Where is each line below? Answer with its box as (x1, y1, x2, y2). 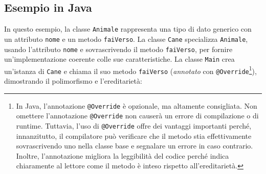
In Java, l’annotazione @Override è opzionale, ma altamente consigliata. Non (16, 100, 257, 111)
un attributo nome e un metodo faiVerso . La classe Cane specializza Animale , (4, 33, 248, 44)
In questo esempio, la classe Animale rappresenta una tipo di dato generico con (4, 23, 252, 34)
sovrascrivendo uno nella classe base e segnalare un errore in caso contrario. (16, 140, 253, 151)
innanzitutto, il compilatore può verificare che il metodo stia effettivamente (16, 130, 252, 141)
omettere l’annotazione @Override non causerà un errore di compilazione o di (16, 110, 259, 121)
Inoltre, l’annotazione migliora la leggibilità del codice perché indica (16, 150, 229, 161)
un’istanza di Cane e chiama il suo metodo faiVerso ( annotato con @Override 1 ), (4, 64, 257, 76)
